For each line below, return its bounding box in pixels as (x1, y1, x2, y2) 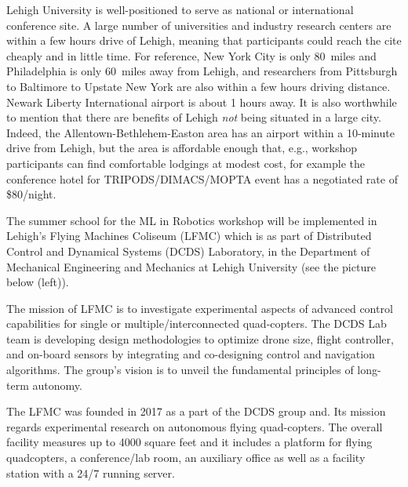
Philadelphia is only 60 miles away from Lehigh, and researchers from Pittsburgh (6, 63, 398, 79)
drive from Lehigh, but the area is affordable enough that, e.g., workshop (6, 140, 358, 156)
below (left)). (6, 274, 69, 290)
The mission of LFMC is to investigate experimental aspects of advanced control (6, 300, 393, 316)
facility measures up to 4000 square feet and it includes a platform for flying (6, 434, 373, 450)
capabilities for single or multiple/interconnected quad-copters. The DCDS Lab (6, 315, 387, 332)
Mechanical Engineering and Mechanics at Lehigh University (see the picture (6, 258, 376, 274)
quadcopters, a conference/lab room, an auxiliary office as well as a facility (6, 449, 366, 466)
